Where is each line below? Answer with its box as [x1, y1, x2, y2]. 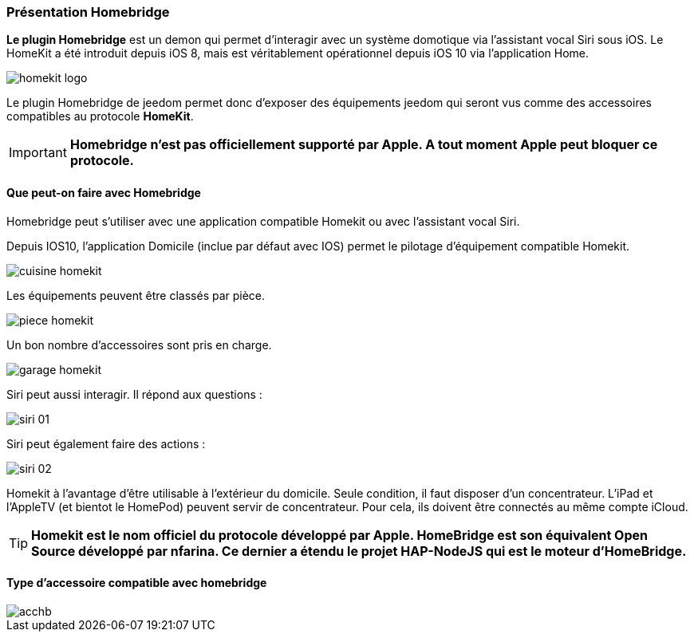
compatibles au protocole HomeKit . [6, 109, 194, 124]
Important [9, 144, 67, 161]
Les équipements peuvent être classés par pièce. [6, 288, 266, 302]
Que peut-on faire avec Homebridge [6, 185, 201, 199]
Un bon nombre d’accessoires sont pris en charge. [6, 337, 272, 352]
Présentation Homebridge [6, 4, 170, 20]
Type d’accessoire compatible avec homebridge [6, 576, 267, 590]
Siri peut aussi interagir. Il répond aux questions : [6, 387, 262, 401]
